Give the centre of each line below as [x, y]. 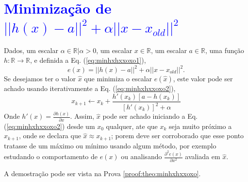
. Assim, [82, 116]
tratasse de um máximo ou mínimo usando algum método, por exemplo [110, 145]
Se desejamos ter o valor [40, 78]
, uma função [225, 50]
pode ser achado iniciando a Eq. [150, 116]
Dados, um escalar [31, 50]
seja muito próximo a [200, 126]
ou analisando [141, 156]
